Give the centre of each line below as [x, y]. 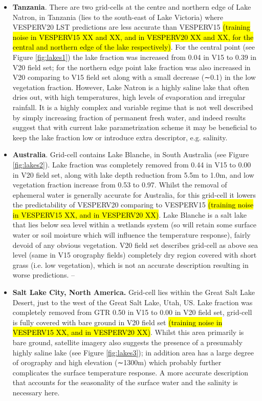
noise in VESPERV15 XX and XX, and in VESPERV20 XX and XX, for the [133, 37]
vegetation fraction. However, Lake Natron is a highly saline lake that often [131, 87]
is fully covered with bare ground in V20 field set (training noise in [117, 322]
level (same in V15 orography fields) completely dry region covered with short [135, 255]
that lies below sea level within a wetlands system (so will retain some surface [135, 225]
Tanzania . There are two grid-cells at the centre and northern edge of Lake [132, 7]
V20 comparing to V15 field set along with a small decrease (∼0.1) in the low [134, 77]
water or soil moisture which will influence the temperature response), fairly [132, 235]
